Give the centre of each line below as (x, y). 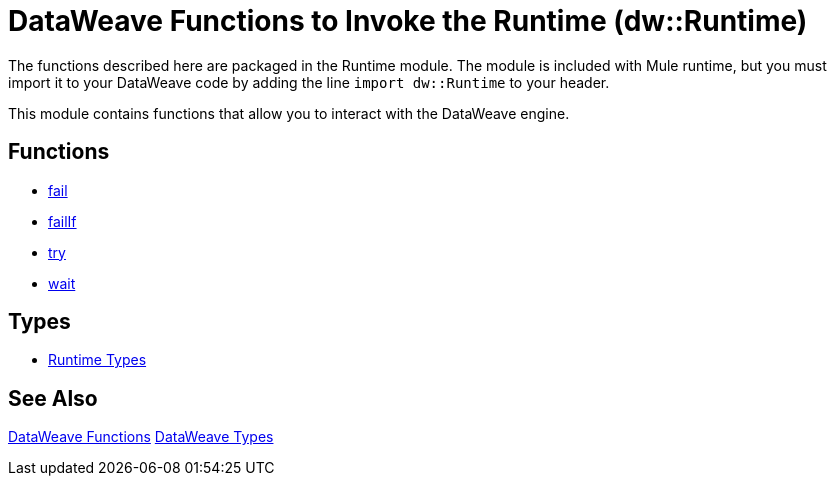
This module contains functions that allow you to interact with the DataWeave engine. (289, 113)
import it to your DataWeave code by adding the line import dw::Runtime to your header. (309, 82)
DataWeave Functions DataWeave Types (141, 437)
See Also (53, 398)
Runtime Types (97, 360)
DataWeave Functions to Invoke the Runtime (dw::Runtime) (408, 21)
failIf (62, 221)
